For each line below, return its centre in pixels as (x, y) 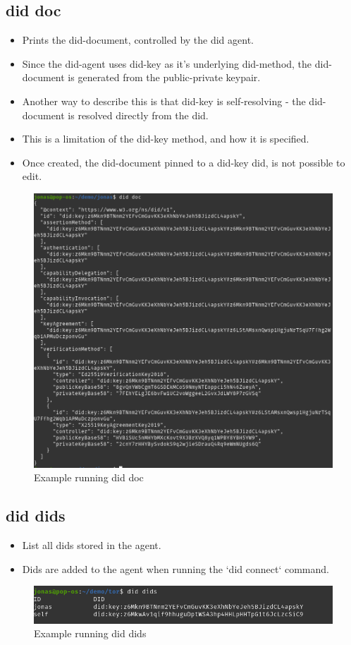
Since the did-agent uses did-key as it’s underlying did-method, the (167, 63)
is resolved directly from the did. (138, 115)
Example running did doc (89, 477)
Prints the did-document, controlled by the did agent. (138, 40)
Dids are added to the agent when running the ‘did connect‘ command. (175, 568)
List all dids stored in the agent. (92, 544)
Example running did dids (90, 633)
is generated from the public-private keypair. (164, 77)
